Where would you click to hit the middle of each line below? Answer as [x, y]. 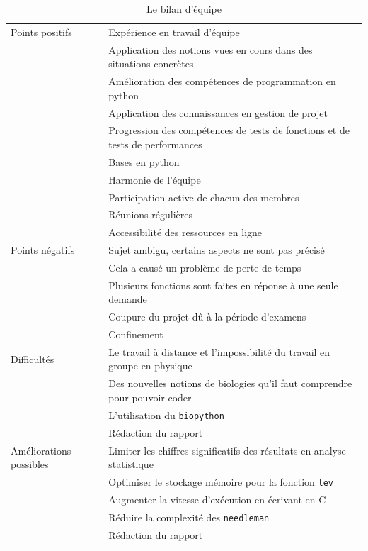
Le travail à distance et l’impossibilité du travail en [219, 351]
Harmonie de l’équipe [155, 179]
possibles [30, 464]
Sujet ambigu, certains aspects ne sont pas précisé [217, 250]
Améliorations [41, 450]
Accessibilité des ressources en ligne [185, 232]
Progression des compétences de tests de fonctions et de [229, 130]
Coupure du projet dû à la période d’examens [207, 317]
